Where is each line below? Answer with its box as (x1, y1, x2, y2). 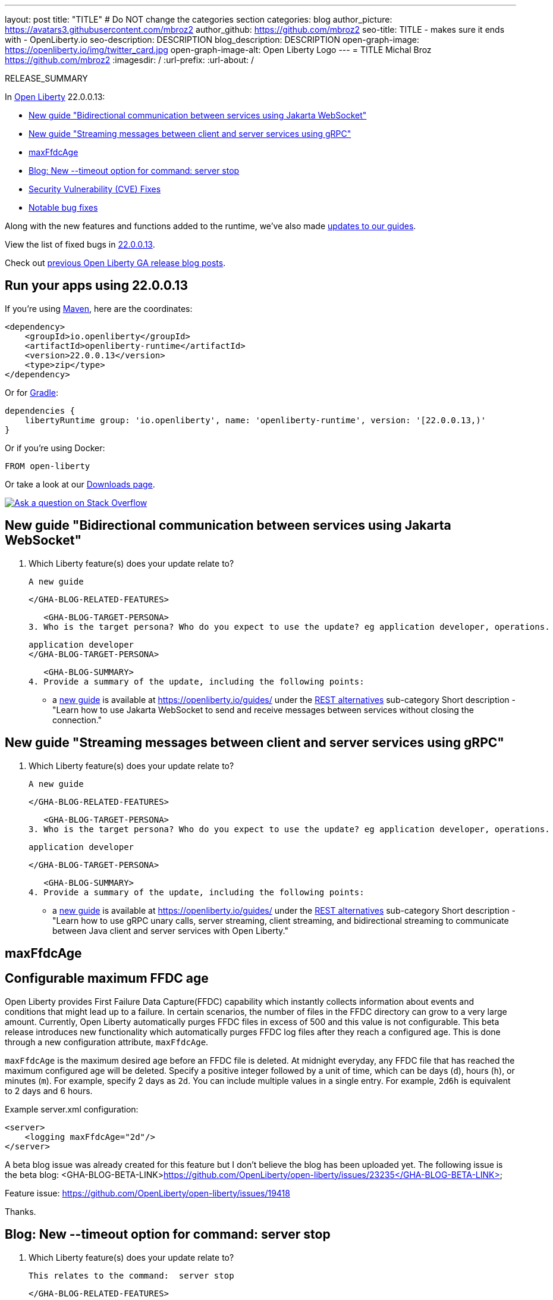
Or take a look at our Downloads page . (5, 479, 155, 489)
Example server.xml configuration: (5, 1104, 139, 1114)
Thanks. (5, 1206, 36, 1217)
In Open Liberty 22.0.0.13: (5, 92, 105, 102)
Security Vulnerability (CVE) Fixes (29, 184, 161, 194)
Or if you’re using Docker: (5, 442, 105, 453)
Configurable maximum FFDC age (5, 971, 209, 986)
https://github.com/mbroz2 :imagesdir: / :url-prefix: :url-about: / (5, 55, 254, 65)
